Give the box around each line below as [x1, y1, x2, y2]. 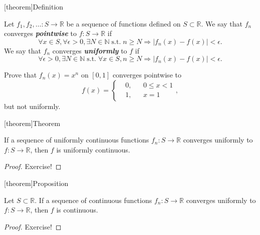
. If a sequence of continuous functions [35, 194, 152, 205]
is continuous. [56, 204, 98, 215]
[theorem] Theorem [4, 117, 61, 128]
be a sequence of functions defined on [66, 18, 181, 28]
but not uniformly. [4, 100, 61, 111]
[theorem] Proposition [4, 177, 69, 188]
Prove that [4, 69, 37, 80]
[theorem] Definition [4, 1, 64, 11]
